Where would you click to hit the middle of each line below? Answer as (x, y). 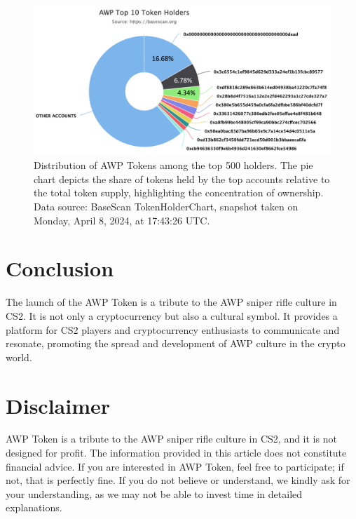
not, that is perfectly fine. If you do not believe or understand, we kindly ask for (178, 480)
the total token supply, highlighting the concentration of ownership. (179, 193)
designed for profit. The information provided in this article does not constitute (176, 453)
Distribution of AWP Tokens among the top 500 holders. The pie (173, 165)
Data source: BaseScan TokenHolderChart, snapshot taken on (166, 207)
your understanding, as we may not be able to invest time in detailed (154, 493)
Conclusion (60, 268)
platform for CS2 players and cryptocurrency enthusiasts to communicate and (173, 329)
